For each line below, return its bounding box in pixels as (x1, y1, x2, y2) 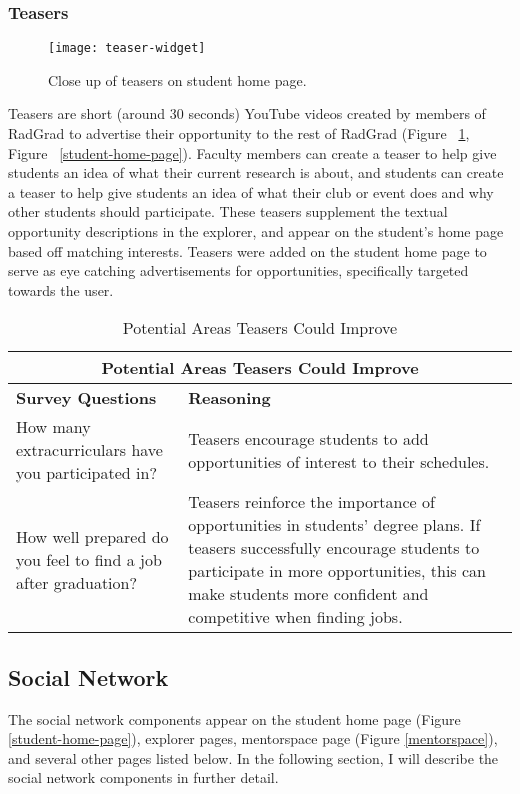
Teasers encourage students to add (188, 426, 429, 450)
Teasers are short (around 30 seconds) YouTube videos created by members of (8, 103, 486, 124)
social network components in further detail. (8, 767, 279, 788)
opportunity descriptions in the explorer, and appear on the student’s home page (8, 221, 504, 242)
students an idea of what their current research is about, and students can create (8, 162, 504, 183)
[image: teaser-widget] (48, 41, 206, 56)
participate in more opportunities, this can (188, 559, 486, 583)
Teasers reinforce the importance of (188, 490, 435, 514)
